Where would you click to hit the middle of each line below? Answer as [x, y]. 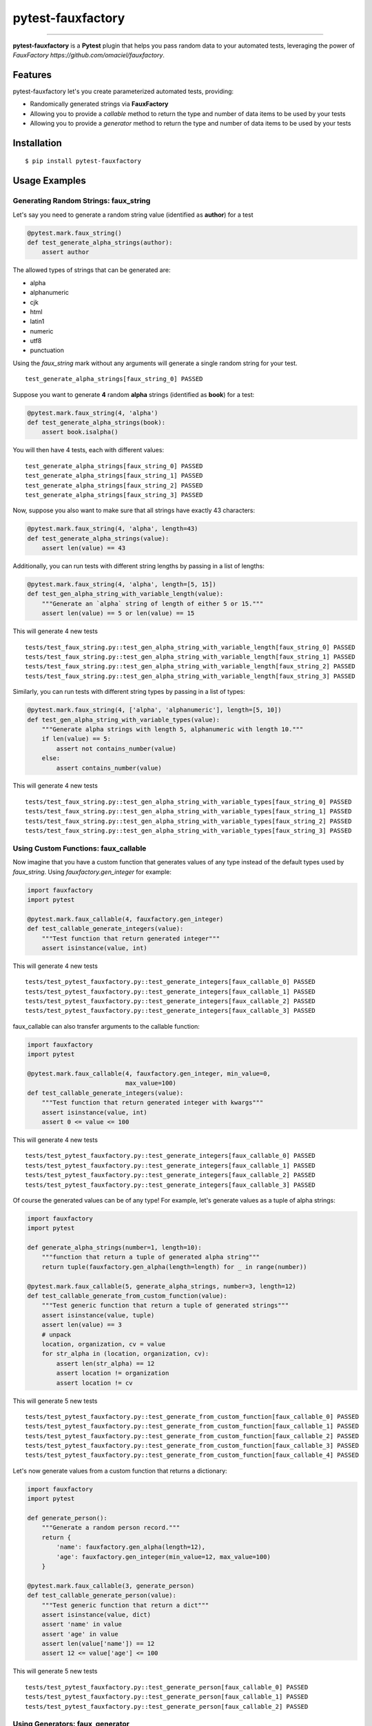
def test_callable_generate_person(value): [102, 1596]
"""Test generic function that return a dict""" [125, 1605]
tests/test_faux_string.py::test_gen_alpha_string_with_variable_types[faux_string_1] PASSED [188, 812]
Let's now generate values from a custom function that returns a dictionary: [120, 1471]
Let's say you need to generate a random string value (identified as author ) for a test [133, 215]
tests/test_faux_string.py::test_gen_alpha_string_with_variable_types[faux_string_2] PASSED [188, 821]
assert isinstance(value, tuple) [98, 1315]
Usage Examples [49, 181]
